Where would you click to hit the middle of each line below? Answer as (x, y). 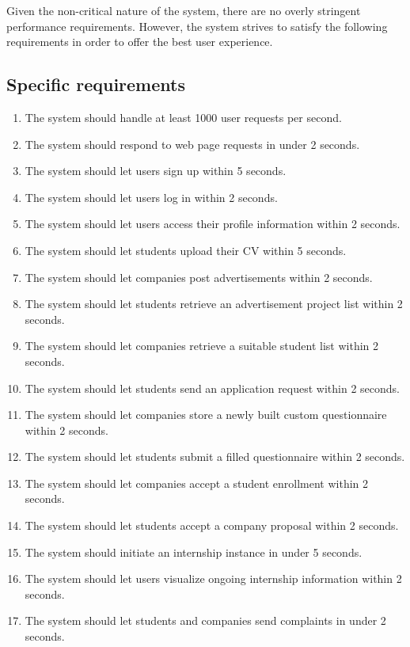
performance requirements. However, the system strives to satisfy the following (197, 26)
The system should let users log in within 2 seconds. (151, 197)
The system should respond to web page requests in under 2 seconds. (192, 144)
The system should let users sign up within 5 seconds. (156, 171)
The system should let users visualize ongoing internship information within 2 (213, 578)
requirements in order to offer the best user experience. (140, 42)
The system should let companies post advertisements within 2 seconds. (199, 277)
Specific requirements (96, 84)
